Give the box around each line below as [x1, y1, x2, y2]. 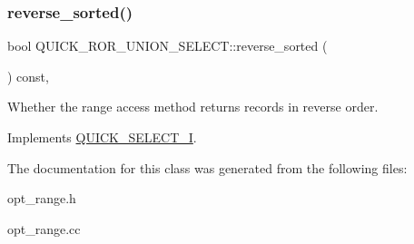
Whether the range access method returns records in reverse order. [7, 97, 379, 116]
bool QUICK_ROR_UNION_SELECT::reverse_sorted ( [7, 36, 328, 55]
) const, [7, 66, 49, 85]
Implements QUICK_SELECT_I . [7, 128, 197, 146]
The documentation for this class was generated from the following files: [7, 158, 408, 177]
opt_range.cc [7, 219, 81, 238]
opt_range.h [7, 189, 76, 208]
